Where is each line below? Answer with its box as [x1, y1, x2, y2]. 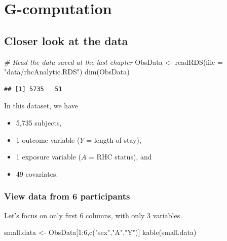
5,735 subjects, [16, 117, 62, 128]
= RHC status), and [89, 151, 152, 162]
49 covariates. [16, 168, 58, 179]
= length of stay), [86, 134, 141, 145]
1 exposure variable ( [16, 151, 81, 162]
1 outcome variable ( [16, 134, 80, 145]
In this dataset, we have [4, 100, 78, 111]
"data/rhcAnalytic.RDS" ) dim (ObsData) [4, 66, 130, 77]
